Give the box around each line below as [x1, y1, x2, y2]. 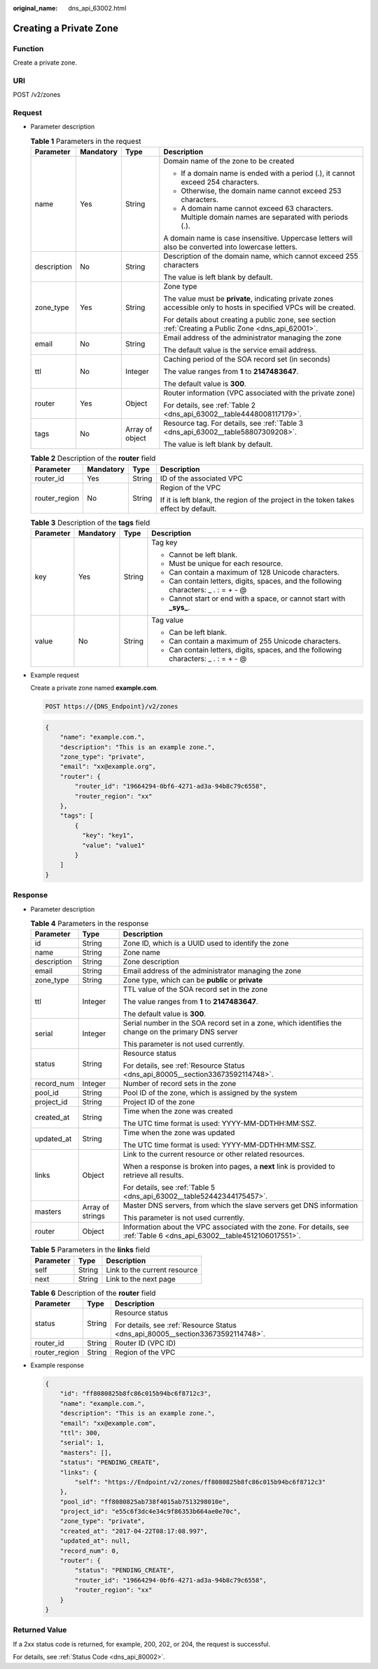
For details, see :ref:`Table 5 [122, 1183, 216, 1193]
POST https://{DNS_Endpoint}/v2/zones [45, 702, 178, 711]
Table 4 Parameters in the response [30, 919, 149, 929]
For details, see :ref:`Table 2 [163, 401, 255, 410]
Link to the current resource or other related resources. [122, 1149, 305, 1159]
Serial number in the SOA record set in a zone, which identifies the [122, 1018, 342, 1028]
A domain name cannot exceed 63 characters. [181, 203, 334, 213]
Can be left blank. [169, 627, 227, 637]
